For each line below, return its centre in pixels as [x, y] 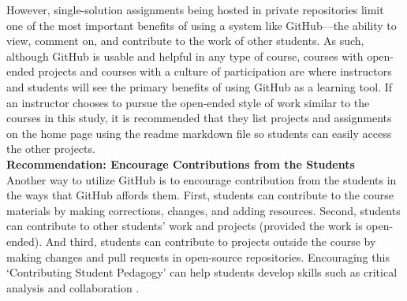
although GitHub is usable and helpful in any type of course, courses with [185, 56]
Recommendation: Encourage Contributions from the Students [181, 164]
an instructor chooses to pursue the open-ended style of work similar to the [188, 102]
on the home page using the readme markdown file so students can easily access [199, 133]
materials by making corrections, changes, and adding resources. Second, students [203, 210]
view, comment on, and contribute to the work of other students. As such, [185, 41]
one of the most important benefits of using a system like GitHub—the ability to [202, 25]
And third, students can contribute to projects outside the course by [211, 241]
